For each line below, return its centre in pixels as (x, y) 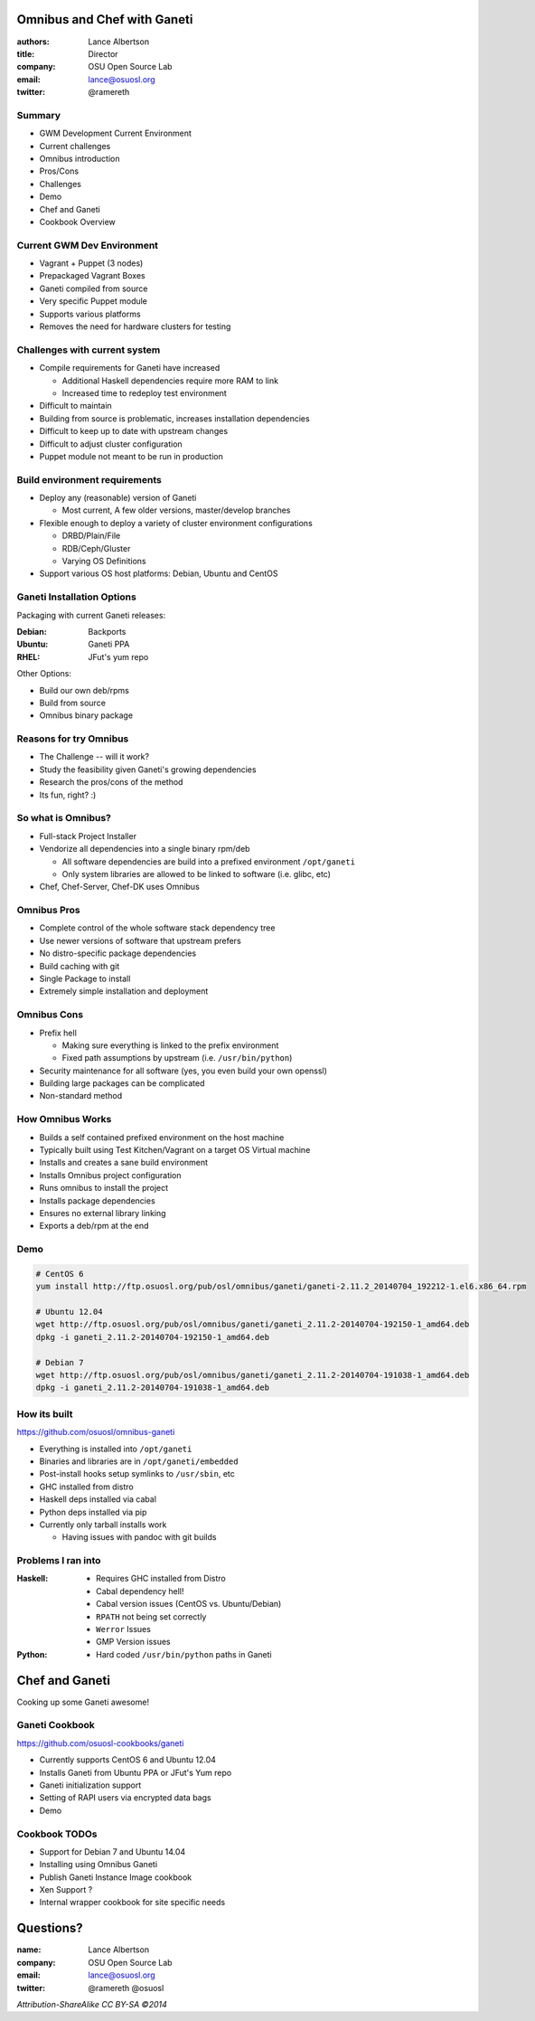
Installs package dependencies (97, 1200)
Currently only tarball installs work (103, 1525)
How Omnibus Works (64, 1119)
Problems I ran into (59, 1561)
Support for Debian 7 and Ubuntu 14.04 (113, 1851)
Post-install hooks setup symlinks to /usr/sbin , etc (137, 1474)
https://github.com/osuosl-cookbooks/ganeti (100, 1743)
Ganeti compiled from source (94, 288)
